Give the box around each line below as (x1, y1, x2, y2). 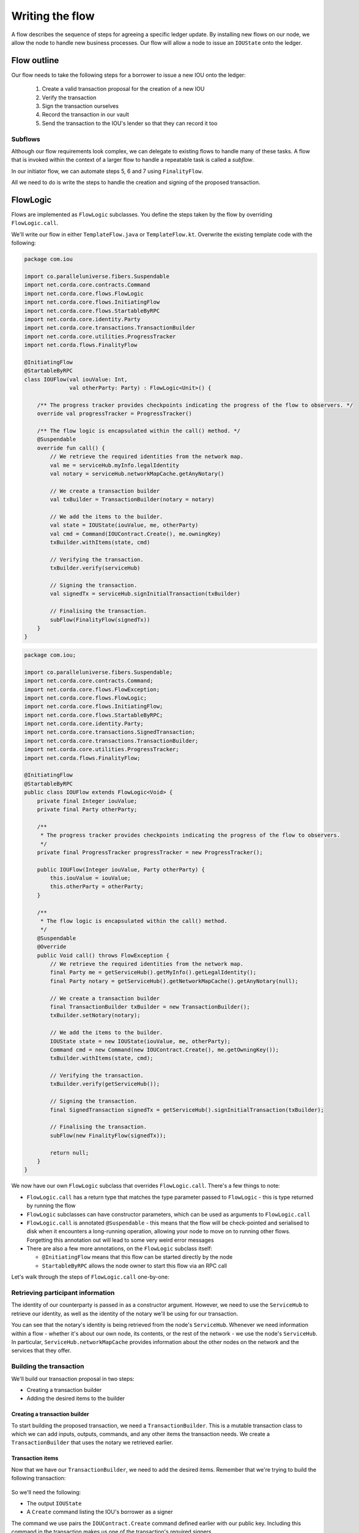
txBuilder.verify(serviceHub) (50, 565, 141, 572)
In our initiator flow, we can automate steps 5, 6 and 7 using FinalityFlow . (11, 167, 204, 175)
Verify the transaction (42, 94, 97, 101)
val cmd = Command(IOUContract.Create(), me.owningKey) (50, 530, 221, 537)
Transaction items (11, 1455, 59, 1462)
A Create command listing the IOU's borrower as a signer (26, 1508, 174, 1516)
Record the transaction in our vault (42, 111, 130, 118)
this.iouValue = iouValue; (50, 874, 131, 882)
